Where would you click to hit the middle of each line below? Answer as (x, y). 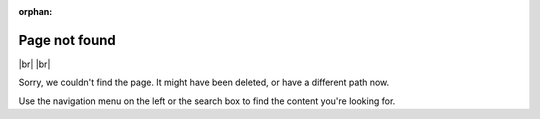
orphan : (35, 11)
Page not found (67, 40)
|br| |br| (34, 64)
